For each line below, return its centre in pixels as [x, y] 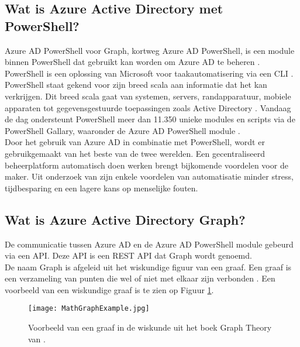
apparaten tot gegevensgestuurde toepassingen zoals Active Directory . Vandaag [148, 107]
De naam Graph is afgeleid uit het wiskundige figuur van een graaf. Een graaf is [148, 267]
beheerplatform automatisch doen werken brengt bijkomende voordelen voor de [146, 165]
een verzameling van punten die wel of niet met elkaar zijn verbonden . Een [140, 278]
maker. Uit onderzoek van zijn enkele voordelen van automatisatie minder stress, [149, 176]
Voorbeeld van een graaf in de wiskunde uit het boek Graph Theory [150, 327]
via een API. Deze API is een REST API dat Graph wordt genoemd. [128, 255]
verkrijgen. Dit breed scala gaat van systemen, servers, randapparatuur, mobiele [148, 96]
